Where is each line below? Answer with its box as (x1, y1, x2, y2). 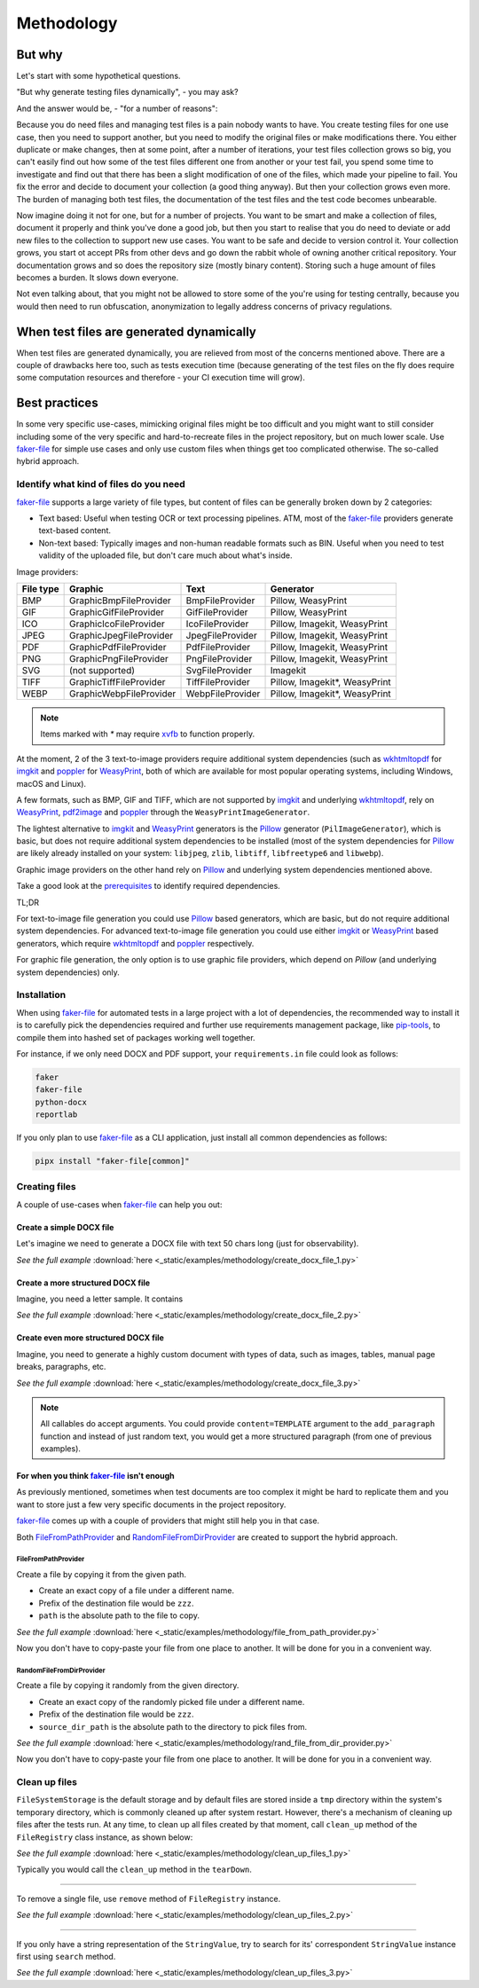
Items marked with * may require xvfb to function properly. (40, 728, 255, 740)
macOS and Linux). (16, 778, 87, 789)
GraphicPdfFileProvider (69, 640, 167, 653)
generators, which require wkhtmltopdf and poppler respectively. (16, 938, 255, 948)
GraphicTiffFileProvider (69, 675, 166, 688)
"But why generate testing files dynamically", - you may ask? (16, 87, 239, 98)
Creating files (16, 1181, 77, 1193)
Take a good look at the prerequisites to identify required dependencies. (16, 881, 281, 892)
